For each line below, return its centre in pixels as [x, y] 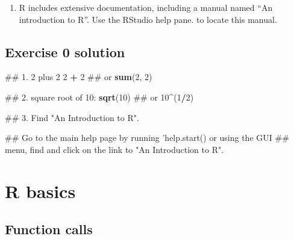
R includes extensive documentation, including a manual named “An [146, 7]
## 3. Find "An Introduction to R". [72, 117]
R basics [40, 191]
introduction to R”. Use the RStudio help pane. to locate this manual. [148, 19]
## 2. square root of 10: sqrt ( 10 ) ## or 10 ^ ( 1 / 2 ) [99, 97]
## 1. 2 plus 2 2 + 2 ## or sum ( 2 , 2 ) [79, 77]
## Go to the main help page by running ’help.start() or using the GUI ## [147, 138]
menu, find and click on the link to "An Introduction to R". [114, 149]
